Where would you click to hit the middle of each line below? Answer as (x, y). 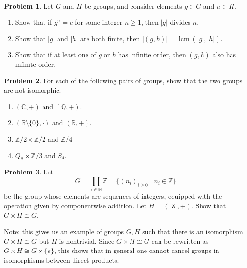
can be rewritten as (180, 241)
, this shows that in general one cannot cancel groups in (137, 250)
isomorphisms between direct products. (62, 260)
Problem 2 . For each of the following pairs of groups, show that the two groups (123, 80)
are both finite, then (110, 38)
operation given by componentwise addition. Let (75, 205)
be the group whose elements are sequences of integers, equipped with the (113, 196)
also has (224, 55)
